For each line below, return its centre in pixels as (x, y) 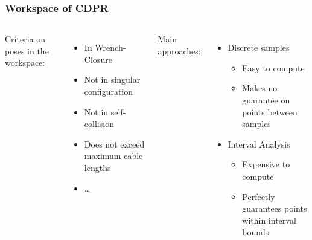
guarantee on (266, 100)
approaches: (179, 50)
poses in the (27, 50)
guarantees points (275, 208)
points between (270, 112)
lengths (97, 167)
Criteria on (25, 39)
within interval (269, 220)
